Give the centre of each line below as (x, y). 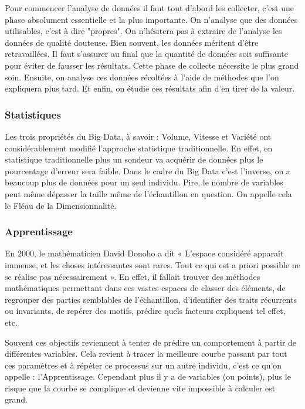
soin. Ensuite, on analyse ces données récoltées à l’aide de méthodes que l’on (142, 77)
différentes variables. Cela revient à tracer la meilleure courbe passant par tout (146, 354)
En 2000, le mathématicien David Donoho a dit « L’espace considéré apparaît (144, 253)
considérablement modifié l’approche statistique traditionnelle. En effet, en (139, 148)
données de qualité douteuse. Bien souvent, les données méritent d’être (132, 42)
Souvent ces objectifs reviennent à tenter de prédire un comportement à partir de (151, 342)
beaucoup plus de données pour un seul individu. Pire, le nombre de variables (144, 182)
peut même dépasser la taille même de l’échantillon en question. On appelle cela (148, 193)
